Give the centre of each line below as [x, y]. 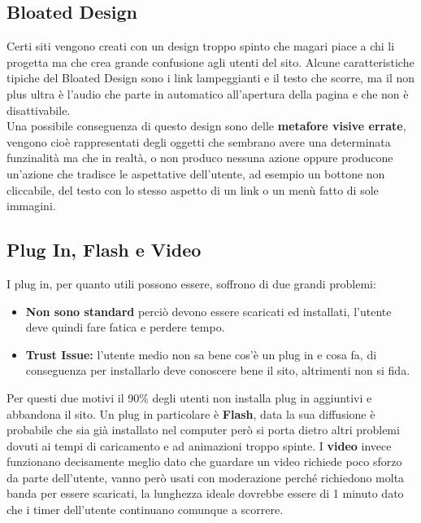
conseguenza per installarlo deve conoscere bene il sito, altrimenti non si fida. [218, 370]
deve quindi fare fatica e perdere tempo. [125, 327]
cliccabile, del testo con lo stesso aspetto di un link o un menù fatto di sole [193, 189]
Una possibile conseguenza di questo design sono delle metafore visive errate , [206, 126]
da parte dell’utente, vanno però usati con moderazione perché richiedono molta [206, 477]
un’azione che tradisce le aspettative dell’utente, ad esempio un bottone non [196, 173]
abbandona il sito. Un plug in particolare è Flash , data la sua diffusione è [191, 413]
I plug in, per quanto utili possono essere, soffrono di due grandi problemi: [191, 283]
